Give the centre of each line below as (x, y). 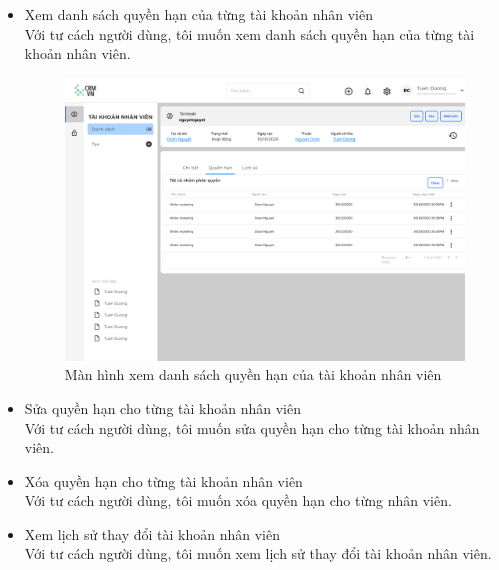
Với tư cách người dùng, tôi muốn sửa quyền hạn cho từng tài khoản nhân (252, 427)
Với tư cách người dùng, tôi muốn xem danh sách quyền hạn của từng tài (249, 33)
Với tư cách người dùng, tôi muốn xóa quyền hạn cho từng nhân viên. (238, 500)
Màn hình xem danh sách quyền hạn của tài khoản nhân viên (253, 374)
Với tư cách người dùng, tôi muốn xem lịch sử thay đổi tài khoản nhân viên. (258, 553)
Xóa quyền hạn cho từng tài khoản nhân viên (163, 480)
